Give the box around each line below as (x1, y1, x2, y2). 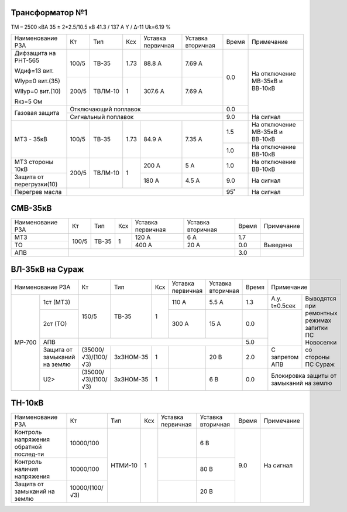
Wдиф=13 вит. (14, 66, 54, 74)
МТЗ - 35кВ (14, 135, 48, 144)
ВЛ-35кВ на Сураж (11, 264, 84, 274)
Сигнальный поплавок (70, 112, 134, 121)
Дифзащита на (14, 49, 56, 57)
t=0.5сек (271, 302, 296, 310)
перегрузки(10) (14, 180, 58, 188)
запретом (271, 353, 298, 361)
